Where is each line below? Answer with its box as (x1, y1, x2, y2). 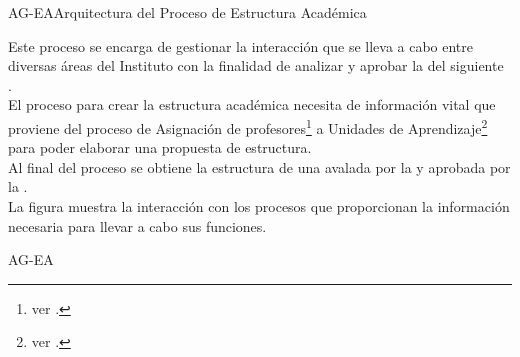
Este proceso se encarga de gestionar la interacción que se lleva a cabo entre (8, 35, 474, 56)
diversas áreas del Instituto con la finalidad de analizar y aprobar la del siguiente (8, 55, 504, 76)
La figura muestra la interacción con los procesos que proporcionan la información (8, 196, 510, 216)
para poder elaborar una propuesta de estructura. (8, 137, 312, 158)
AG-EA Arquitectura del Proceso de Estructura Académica (8, 2, 367, 22)
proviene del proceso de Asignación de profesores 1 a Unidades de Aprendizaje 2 (8, 114, 488, 138)
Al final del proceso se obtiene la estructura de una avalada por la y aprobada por (8, 156, 511, 177)
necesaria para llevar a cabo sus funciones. (8, 215, 267, 236)
